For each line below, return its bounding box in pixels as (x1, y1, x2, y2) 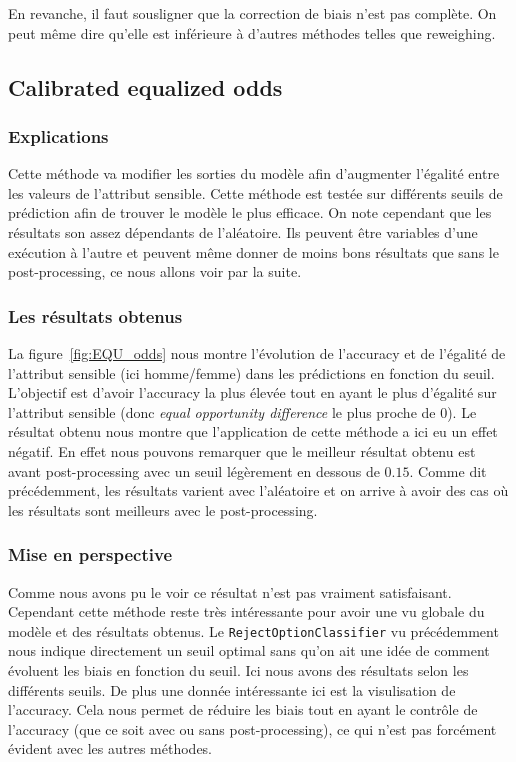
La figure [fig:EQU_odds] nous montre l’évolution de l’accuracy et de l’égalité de (8, 342, 506, 363)
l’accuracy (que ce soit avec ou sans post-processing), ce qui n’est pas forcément (8, 718, 497, 739)
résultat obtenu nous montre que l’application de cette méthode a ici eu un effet (8, 421, 498, 442)
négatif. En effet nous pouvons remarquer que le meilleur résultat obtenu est (8, 440, 476, 461)
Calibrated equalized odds (8, 71, 283, 102)
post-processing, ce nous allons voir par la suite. (8, 261, 302, 282)
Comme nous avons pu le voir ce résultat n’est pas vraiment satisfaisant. (8, 581, 452, 602)
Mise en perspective (8, 542, 173, 567)
